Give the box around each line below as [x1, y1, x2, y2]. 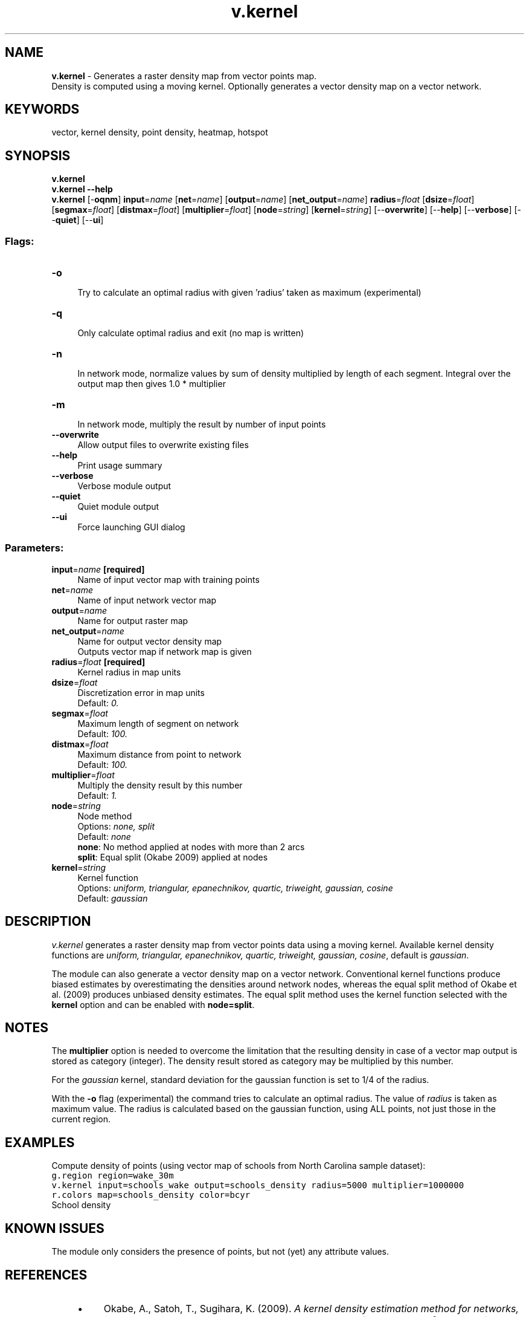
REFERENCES [5, 1267, 88, 1283]
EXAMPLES [5, 1134, 75, 1150]
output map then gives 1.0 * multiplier [77, 379, 226, 389]
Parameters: [5, 542, 64, 554]
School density [51, 1200, 111, 1211]
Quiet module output [77, 501, 159, 512]
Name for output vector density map [77, 636, 222, 646]
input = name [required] [51, 564, 145, 574]
